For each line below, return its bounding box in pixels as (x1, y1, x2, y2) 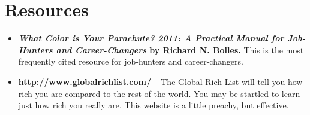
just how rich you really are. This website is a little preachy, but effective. (18, 99, 289, 111)
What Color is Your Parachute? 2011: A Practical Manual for (18, 32, 284, 44)
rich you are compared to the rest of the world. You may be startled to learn (18, 87, 300, 99)
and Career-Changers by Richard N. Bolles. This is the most (56, 43, 304, 56)
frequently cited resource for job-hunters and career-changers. (18, 55, 243, 68)
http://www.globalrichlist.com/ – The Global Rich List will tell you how (18, 75, 303, 87)
